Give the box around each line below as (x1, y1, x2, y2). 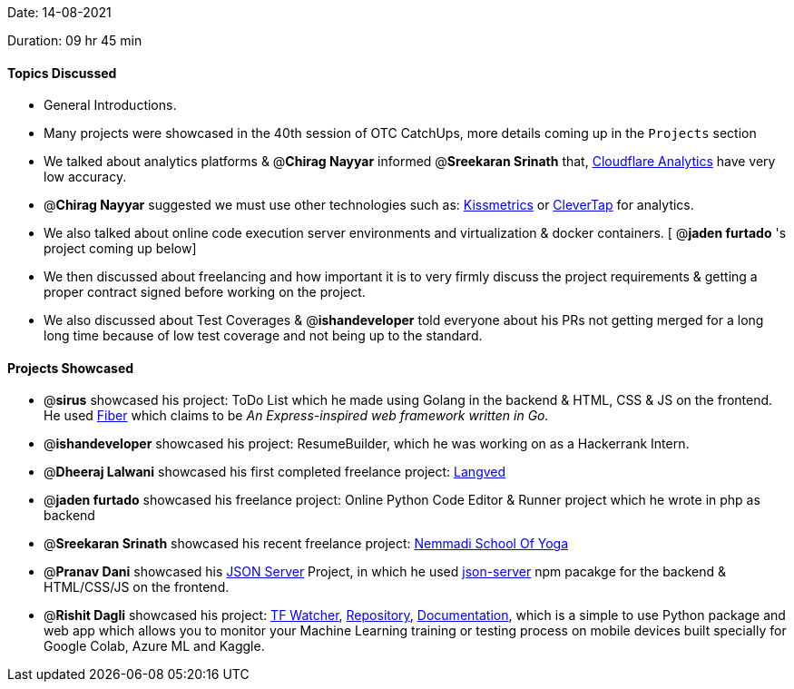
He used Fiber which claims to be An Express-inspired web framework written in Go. (44, 408, 549, 424)
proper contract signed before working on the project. (44, 284, 366, 300)
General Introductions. (44, 97, 177, 113)
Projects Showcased (7, 359, 134, 376)
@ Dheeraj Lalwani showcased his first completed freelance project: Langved (44, 464, 506, 480)
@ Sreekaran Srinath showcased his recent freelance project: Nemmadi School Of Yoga (44, 536, 569, 552)
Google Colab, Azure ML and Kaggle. (44, 638, 265, 655)
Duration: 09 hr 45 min (7, 33, 142, 48)
